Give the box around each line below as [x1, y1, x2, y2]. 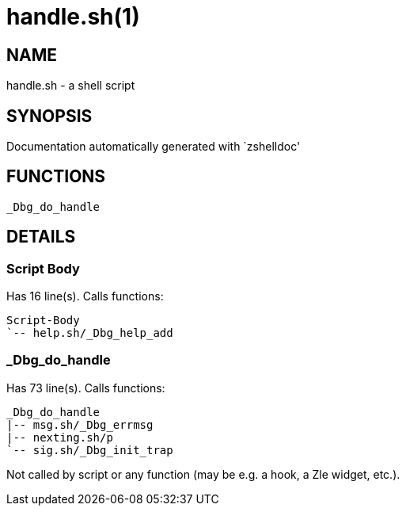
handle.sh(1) [6, 3, 140, 30]
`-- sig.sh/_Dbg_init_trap [6, 443, 173, 457]
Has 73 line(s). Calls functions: [6, 380, 165, 395]
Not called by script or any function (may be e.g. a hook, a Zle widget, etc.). [6, 467, 400, 481]
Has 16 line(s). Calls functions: [6, 289, 164, 304]
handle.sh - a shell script [6, 78, 135, 93]
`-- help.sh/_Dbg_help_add [6, 327, 173, 340]
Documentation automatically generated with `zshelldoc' [6, 139, 301, 154]
